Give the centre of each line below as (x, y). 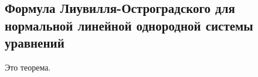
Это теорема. (28, 67)
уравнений (35, 43)
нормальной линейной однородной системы (129, 25)
